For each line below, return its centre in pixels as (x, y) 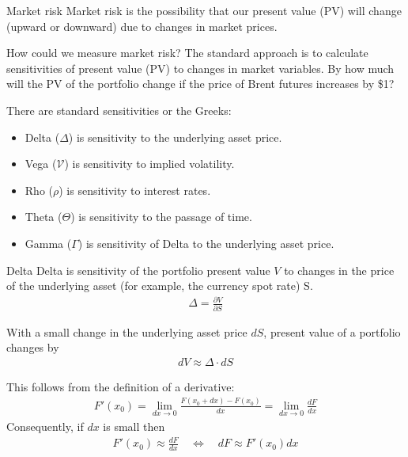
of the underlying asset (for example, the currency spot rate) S (158, 286)
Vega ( (41, 164)
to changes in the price (339, 270)
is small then (134, 426)
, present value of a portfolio (332, 331)
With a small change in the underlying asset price (127, 331)
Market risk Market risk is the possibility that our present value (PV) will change (204, 10)
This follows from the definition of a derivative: (121, 386)
